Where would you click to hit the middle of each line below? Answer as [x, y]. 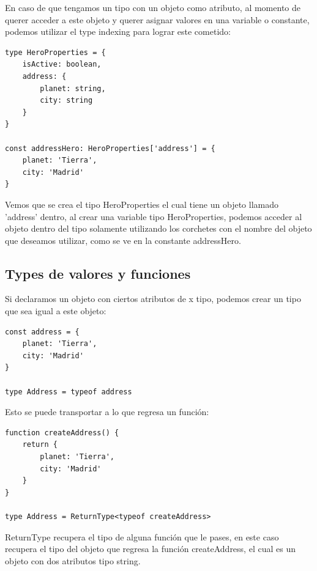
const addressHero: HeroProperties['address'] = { [110, 148]
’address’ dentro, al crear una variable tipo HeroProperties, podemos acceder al [154, 216]
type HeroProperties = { [55, 52]
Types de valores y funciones [98, 273]
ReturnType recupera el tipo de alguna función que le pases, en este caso [142, 536]
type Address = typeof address [69, 392]
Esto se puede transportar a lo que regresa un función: [107, 412]
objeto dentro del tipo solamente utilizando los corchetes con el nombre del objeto [158, 228]
